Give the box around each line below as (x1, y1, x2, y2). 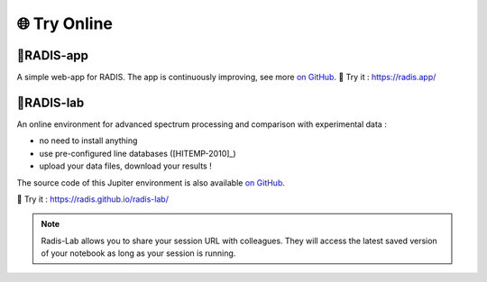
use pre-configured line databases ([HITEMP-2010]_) (39, 148, 236, 159)
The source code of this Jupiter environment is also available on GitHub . (16, 177, 286, 188)
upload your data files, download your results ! (39, 160, 212, 171)
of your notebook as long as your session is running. (41, 248, 236, 259)
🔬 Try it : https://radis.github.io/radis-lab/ (16, 194, 169, 205)
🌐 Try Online (16, 14, 113, 33)
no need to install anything (39, 135, 138, 146)
